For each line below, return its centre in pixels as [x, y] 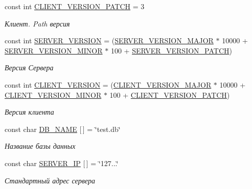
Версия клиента [29, 112]
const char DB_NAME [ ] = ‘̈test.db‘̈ [63, 129]
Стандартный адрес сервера [50, 180]
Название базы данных [40, 146]
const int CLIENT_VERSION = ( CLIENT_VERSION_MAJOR [108, 84]
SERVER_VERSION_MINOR [54, 50]
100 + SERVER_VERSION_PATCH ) [171, 50]
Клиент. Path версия [37, 23]
